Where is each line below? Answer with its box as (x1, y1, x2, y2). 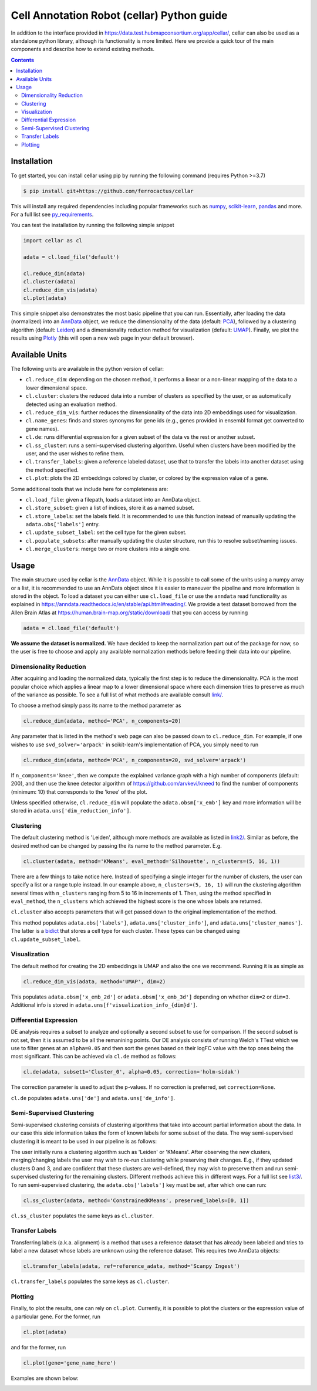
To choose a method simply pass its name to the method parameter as (11, 702, 181, 709)
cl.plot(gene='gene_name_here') (23, 1359, 117, 1366)
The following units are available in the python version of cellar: (11, 365, 164, 373)
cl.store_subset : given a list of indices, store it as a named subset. (25, 505, 195, 512)
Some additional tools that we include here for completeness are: (11, 485, 168, 492)
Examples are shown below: (11, 1375, 79, 1382)
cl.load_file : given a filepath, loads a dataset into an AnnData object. (25, 496, 201, 503)
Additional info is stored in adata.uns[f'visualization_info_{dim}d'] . (11, 1001, 198, 1008)
